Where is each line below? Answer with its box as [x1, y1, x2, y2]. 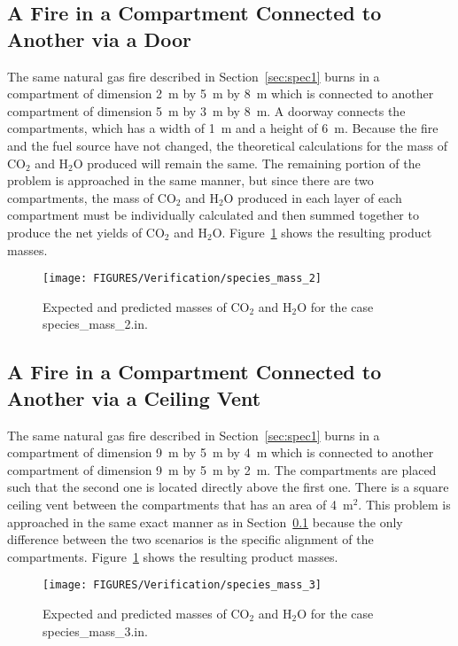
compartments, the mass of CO [7, 188, 176, 206]
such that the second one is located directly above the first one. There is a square [7, 478, 449, 496]
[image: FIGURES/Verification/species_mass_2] [43, 272, 322, 285]
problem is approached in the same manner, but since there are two [7, 171, 374, 190]
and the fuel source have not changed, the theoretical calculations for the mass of [7, 136, 448, 154]
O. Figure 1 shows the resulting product [212, 222, 432, 241]
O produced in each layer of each [223, 188, 402, 206]
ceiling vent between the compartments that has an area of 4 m [7, 494, 353, 513]
